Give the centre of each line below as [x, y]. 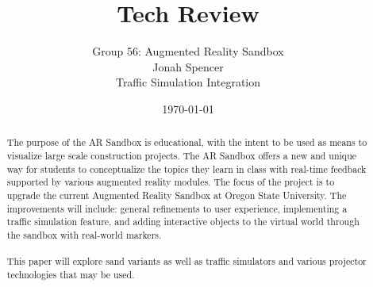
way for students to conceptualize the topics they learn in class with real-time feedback [186, 168]
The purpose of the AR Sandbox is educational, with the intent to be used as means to [187, 142]
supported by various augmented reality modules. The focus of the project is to [171, 182]
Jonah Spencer [188, 66]
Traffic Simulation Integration [188, 82]
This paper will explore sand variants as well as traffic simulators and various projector [186, 261]
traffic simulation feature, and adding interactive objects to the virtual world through [183, 222]
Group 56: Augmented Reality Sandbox [188, 51]
